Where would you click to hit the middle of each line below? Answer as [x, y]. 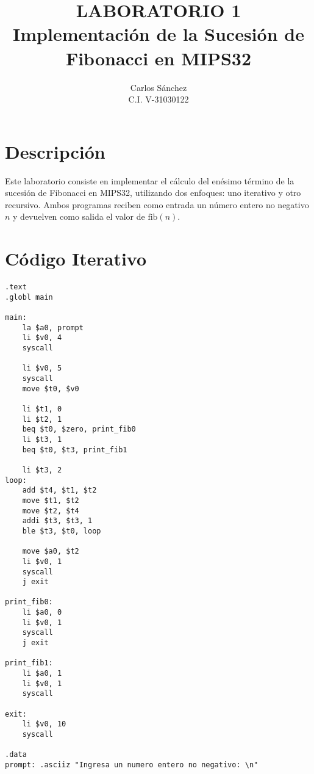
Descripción [55, 151]
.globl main [29, 297]
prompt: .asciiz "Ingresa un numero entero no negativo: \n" [132, 765]
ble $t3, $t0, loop [62, 531]
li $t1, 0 [42, 409]
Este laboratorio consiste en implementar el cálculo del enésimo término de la [150, 180]
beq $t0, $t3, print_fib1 [75, 450]
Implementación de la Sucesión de [159, 34]
